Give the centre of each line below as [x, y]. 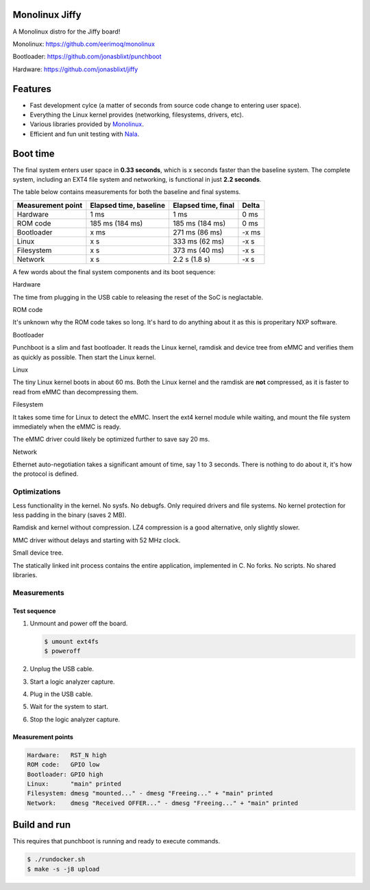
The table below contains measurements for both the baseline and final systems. [127, 192]
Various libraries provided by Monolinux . [87, 124]
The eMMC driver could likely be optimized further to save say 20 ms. [111, 440]
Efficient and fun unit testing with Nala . [85, 134]
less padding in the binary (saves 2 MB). [70, 515]
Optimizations [37, 492]
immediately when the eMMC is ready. [67, 426]
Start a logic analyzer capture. [72, 682]
